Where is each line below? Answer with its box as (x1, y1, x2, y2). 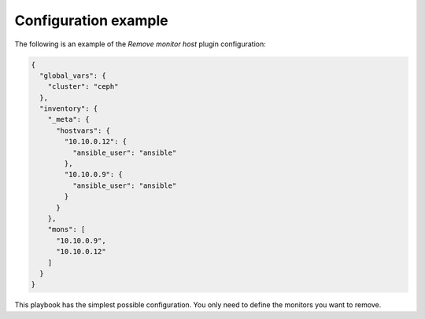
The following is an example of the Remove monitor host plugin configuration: (14, 39, 267, 49)
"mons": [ (47, 225, 86, 234)
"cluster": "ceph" (47, 82, 119, 91)
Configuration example (14, 12, 168, 29)
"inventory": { (39, 104, 98, 113)
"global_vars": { (39, 71, 106, 80)
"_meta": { (47, 115, 90, 124)
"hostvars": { (56, 126, 110, 135)
